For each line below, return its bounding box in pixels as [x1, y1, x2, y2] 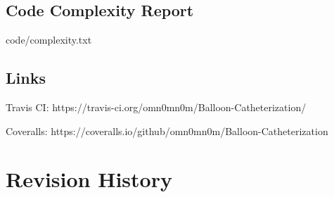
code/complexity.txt [6, 32, 92, 47]
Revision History [6, 165, 172, 193]
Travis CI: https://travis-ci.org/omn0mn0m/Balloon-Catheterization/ [6, 100, 307, 114]
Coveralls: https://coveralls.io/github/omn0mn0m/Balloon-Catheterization [6, 123, 328, 138]
